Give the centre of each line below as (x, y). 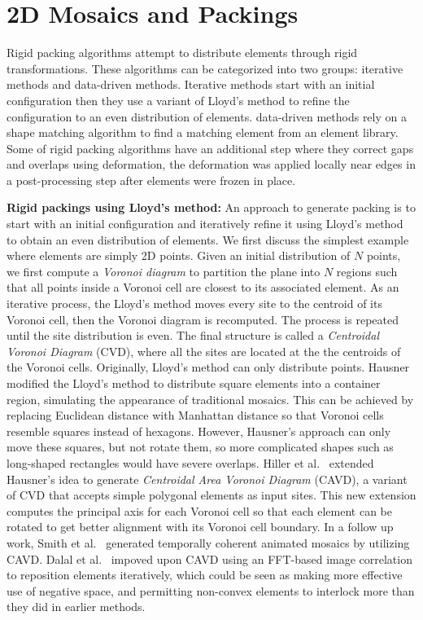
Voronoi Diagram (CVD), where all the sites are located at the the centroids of (204, 351)
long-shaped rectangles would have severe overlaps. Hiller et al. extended (190, 462)
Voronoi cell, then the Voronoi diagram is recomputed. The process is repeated (203, 319)
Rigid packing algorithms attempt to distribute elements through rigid (182, 53)
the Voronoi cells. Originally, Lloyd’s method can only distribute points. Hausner (208, 367)
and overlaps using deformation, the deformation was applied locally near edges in (211, 164)
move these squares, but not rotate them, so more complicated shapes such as (200, 447)
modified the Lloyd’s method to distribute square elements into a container (194, 383)
